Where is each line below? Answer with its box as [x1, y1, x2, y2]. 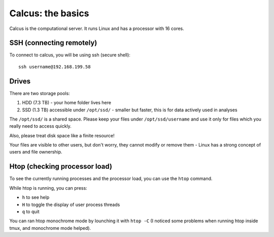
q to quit [22, 209, 40, 215]
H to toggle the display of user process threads [22, 201, 120, 208]
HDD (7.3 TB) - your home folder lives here [22, 100, 112, 106]
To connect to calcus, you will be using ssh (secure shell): [9, 52, 130, 58]
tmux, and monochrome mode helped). [9, 225, 91, 231]
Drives [9, 77, 30, 85]
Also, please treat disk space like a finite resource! [9, 132, 115, 138]
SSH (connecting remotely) [9, 39, 97, 47]
